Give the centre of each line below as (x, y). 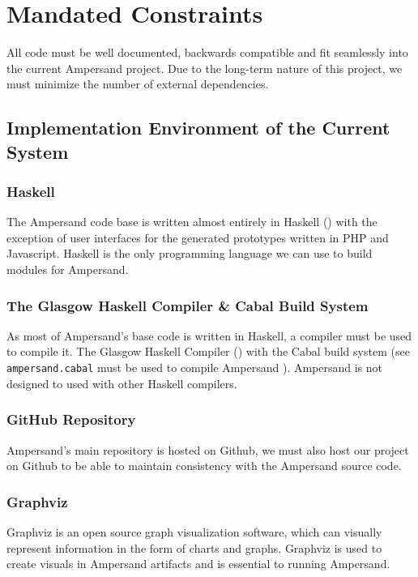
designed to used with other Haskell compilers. (122, 383)
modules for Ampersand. (68, 269)
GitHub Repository (71, 419)
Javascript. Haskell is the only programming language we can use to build (190, 253)
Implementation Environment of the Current (198, 128)
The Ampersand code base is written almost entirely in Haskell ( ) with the (192, 222)
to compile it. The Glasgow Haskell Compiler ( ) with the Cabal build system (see (208, 351)
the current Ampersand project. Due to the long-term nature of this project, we (205, 68)
